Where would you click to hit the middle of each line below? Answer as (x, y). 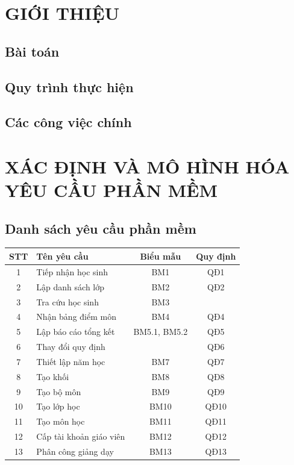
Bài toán (32, 51)
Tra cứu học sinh (67, 301)
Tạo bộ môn (59, 391)
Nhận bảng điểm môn (76, 317)
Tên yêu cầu (62, 256)
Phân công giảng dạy (75, 451)
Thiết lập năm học (71, 361)
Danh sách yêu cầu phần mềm (101, 228)
